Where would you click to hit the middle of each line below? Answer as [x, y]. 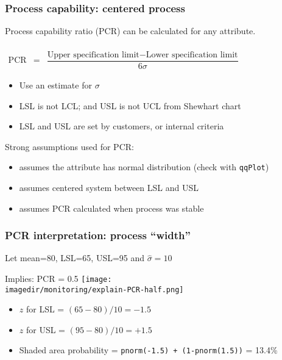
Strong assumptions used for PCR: [69, 146]
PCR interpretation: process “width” [98, 235]
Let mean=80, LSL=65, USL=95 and [75, 258]
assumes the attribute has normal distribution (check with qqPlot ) [144, 167]
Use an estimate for [55, 85]
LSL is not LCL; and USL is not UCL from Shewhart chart [130, 105]
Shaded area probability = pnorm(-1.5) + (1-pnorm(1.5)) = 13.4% [148, 350]
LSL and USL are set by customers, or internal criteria [122, 126]
